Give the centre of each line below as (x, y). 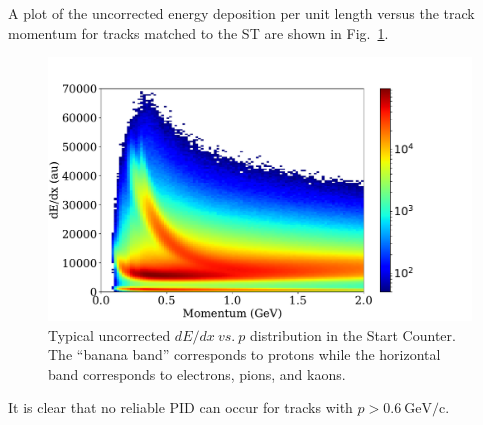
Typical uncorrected (109, 334)
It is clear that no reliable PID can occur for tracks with (180, 407)
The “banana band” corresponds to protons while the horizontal (244, 354)
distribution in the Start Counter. (352, 334)
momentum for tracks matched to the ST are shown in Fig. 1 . (198, 32)
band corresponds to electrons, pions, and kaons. (197, 373)
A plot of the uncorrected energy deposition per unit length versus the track (241, 13)
